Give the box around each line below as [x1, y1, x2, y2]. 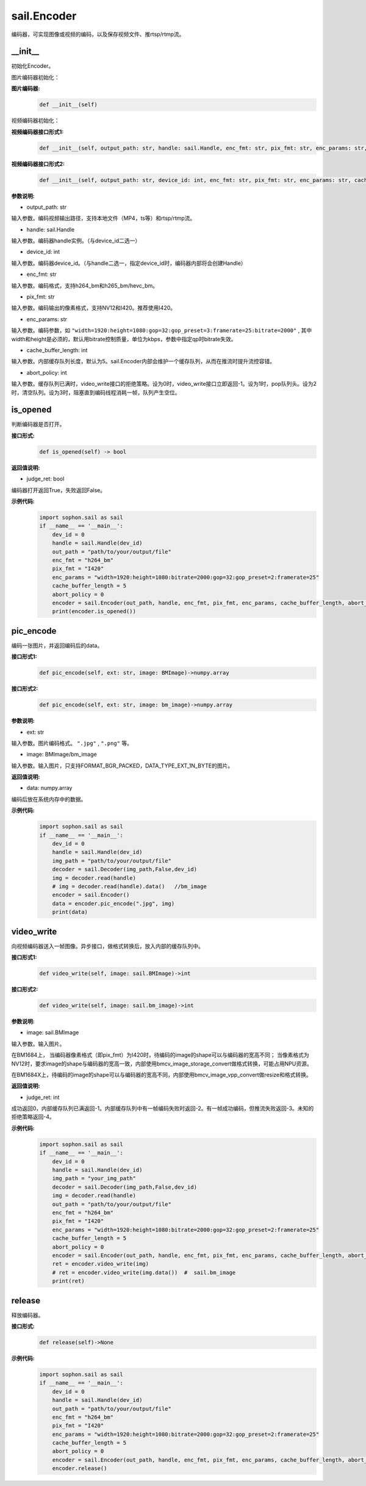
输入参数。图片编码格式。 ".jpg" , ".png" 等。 [11, 739, 132, 747]
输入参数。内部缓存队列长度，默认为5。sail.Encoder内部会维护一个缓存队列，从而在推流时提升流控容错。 [11, 358, 276, 365]
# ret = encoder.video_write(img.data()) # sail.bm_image [52, 1269, 236, 1276]
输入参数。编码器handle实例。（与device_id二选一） [11, 237, 141, 244]
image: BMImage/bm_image [26, 751, 97, 758]
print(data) [52, 908, 88, 916]
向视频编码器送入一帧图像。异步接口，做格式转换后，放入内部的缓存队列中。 [11, 942, 204, 949]
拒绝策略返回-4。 [11, 1113, 55, 1120]
